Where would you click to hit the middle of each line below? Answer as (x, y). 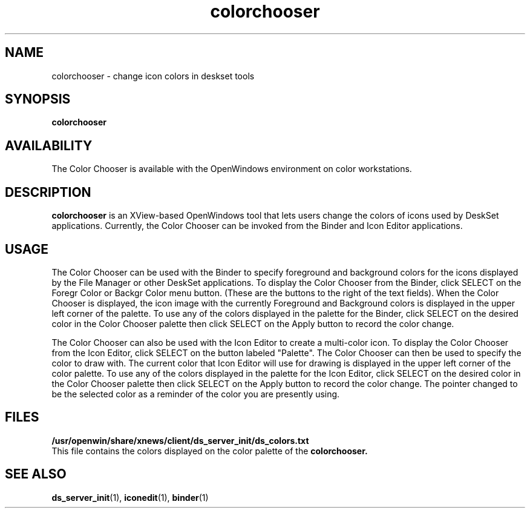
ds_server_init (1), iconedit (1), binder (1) (130, 497)
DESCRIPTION (48, 192)
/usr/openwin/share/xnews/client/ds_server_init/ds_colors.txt (180, 440)
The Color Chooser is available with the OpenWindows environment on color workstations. (232, 169)
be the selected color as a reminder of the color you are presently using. (196, 394)
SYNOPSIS (38, 99)
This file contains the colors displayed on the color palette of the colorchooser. (210, 451)
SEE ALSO (36, 474)
